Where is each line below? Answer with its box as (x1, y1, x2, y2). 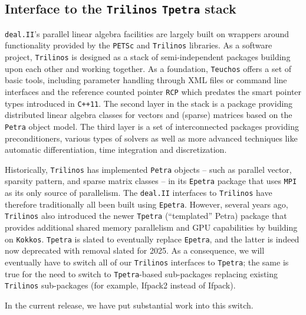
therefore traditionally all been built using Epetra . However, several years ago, (5, 198, 288, 210)
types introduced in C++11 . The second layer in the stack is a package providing (5, 97, 293, 109)
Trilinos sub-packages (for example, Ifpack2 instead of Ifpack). (5, 279, 236, 291)
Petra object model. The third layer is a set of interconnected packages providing (5, 120, 299, 132)
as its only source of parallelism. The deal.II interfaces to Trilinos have (5, 186, 272, 199)
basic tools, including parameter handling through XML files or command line (5, 74, 287, 86)
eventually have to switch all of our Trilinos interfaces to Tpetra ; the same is (5, 255, 289, 268)
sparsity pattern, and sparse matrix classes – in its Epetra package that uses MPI (5, 175, 297, 187)
